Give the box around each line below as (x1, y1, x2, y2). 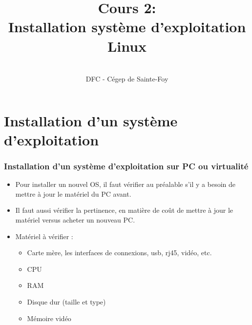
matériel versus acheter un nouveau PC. (15, 215, 135, 225)
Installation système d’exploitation (8, 17, 246, 37)
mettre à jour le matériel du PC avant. (15, 188, 131, 199)
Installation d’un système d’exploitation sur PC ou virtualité (4, 160, 249, 172)
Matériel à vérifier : (15, 231, 73, 241)
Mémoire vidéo (27, 313, 71, 323)
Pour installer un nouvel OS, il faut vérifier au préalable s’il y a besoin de (15, 179, 236, 189)
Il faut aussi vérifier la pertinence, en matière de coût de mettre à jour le (15, 205, 233, 215)
